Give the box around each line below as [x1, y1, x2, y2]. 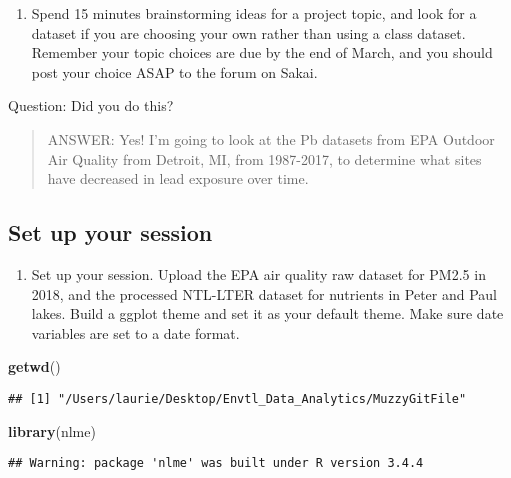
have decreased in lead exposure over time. [47, 168, 309, 189]
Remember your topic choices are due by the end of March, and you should [31, 42, 493, 63]
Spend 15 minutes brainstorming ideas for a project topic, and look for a [31, 3, 477, 23]
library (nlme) [8, 420, 96, 441]
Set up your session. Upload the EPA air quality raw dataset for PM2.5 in [31, 263, 486, 284]
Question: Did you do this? [8, 95, 174, 116]
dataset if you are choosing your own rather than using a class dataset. [31, 22, 466, 43]
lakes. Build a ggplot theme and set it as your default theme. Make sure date [31, 303, 504, 324]
